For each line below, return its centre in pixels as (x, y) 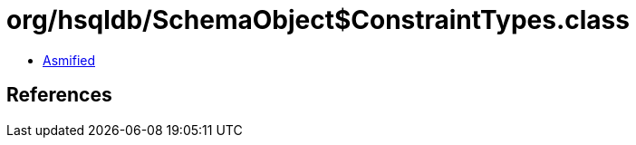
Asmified (69, 60)
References (59, 95)
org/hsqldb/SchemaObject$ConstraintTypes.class (318, 20)
